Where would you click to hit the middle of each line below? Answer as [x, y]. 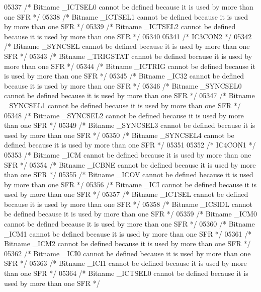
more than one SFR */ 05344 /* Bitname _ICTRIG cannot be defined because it [130, 66]
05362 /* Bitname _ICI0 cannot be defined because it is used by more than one [127, 253]
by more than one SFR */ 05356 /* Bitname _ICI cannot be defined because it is [130, 184]
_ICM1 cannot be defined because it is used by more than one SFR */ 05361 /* [128, 233]
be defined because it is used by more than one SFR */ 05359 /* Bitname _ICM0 [130, 214]
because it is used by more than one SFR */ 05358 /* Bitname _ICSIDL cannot [128, 204]
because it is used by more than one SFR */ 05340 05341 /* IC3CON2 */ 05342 [128, 36]
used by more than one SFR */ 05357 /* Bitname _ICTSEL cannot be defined [126, 194]
